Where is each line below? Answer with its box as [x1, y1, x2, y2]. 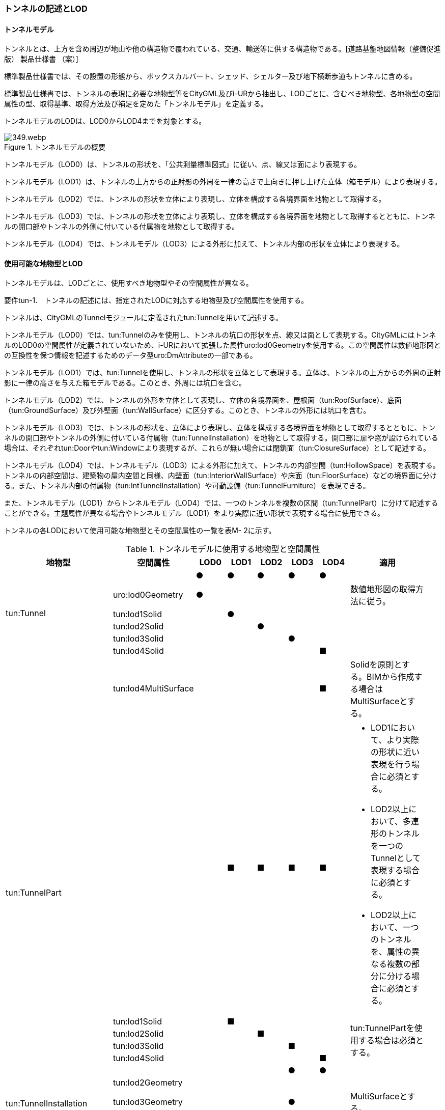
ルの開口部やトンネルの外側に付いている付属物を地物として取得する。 [4, 222, 239, 231]
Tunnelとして [371, 853, 421, 864]
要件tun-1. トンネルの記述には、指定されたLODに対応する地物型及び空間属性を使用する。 [4, 296, 309, 305]
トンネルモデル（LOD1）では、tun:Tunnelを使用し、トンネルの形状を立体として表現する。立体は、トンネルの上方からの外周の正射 [4, 368, 441, 377]
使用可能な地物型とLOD [4, 259, 83, 268]
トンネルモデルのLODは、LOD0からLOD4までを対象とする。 [4, 117, 206, 126]
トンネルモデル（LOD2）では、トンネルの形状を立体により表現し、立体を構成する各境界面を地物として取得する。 [4, 195, 386, 204]
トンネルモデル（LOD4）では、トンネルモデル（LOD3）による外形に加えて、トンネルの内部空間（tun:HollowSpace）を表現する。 [4, 461, 440, 470]
